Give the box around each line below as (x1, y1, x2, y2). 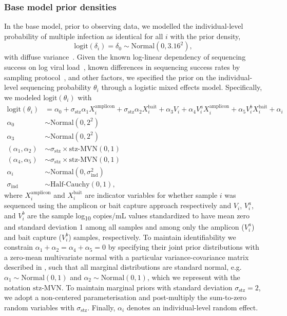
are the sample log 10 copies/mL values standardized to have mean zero (27, 210, 250, 222)
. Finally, (87, 302, 116, 312)
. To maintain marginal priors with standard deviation (61, 282, 233, 292)
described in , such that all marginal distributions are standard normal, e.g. (4, 262, 242, 272)
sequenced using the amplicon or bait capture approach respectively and (4, 200, 232, 211)
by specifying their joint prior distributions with (108, 241, 259, 252)
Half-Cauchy (50, 180, 90, 188)
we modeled (4, 91, 41, 102)
